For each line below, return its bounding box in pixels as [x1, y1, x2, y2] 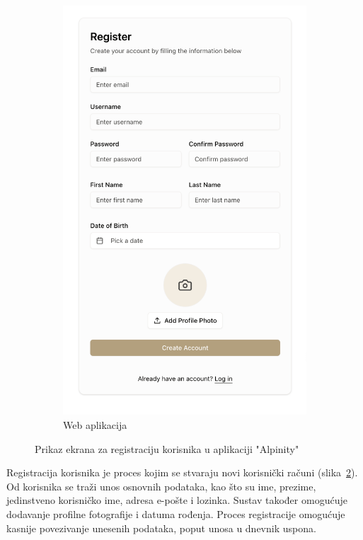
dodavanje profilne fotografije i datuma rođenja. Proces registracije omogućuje [6, 506, 345, 521]
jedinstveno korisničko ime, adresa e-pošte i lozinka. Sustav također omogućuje [6, 493, 347, 507]
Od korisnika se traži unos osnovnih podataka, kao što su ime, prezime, [6, 478, 316, 493]
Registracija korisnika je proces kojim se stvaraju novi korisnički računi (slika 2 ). [6, 465, 358, 480]
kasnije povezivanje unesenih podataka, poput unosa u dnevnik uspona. [6, 520, 316, 535]
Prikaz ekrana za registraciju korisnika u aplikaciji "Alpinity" [35, 441, 299, 456]
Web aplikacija [63, 418, 127, 432]
